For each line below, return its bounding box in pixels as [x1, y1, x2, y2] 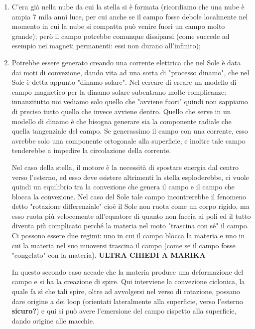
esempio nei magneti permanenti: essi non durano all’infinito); [11, 40, 201, 51]
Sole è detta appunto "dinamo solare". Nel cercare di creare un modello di [11, 77, 237, 87]
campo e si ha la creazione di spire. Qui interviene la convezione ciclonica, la [11, 276, 245, 287]
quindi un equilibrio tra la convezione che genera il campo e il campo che [11, 181, 235, 192]
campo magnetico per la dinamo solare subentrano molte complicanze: [11, 86, 227, 97]
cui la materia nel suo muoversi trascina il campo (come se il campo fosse [11, 240, 236, 250]
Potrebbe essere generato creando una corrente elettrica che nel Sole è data [11, 57, 241, 67]
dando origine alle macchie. [11, 315, 95, 326]
